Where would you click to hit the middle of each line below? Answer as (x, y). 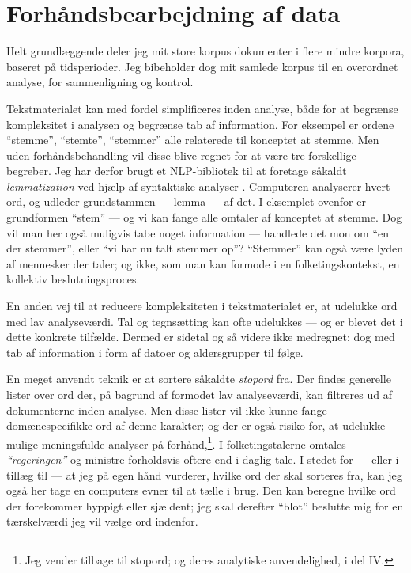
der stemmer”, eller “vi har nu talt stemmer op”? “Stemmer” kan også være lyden (205, 248)
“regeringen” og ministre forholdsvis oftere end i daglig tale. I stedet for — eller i (203, 459)
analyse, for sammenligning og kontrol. (100, 82)
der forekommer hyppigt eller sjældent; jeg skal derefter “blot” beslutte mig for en (205, 505)
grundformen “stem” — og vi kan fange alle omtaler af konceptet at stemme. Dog (204, 217)
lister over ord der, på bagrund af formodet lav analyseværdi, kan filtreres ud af (199, 394)
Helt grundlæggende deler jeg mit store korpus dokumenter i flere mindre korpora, (205, 51)
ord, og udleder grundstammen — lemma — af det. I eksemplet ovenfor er (186, 201)
